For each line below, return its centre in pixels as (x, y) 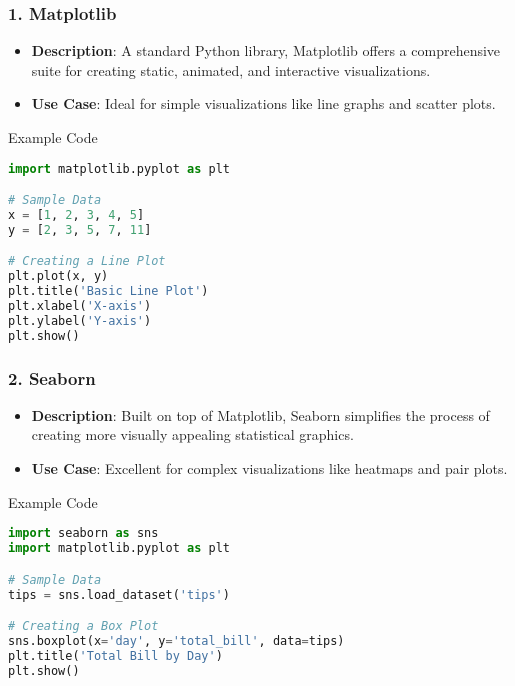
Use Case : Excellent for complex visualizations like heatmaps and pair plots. (269, 468)
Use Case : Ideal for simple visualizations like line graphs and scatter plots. (263, 103)
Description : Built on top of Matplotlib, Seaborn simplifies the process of (260, 414)
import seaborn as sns (83, 533)
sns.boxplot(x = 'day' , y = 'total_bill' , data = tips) (176, 640)
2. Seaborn (52, 377)
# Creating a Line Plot (87, 261)
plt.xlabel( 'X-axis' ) (80, 306)
